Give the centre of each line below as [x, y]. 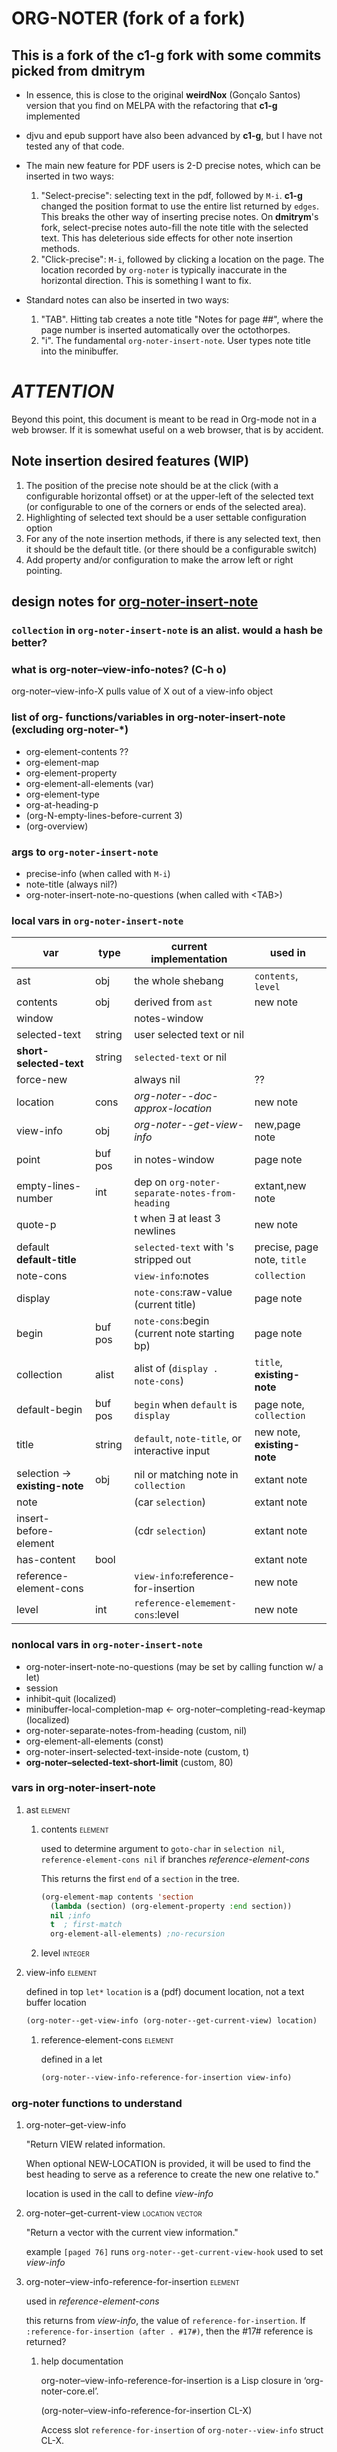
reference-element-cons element [107, 2040]
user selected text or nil [189, 1035]
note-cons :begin [172, 1321]
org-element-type [62, 794]
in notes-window [174, 1160]
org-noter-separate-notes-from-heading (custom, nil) [136, 1730]
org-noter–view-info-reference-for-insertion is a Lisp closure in [171, 2381]
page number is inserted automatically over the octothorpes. [165, 330]
